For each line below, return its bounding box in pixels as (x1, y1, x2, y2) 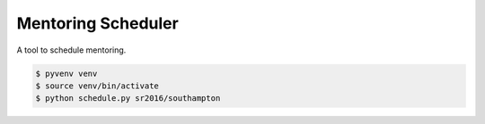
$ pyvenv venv (35, 68, 98, 79)
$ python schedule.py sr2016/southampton (35, 94, 221, 103)
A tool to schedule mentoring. (16, 45, 127, 55)
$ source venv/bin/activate (35, 80, 159, 91)
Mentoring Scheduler (16, 13, 179, 33)
